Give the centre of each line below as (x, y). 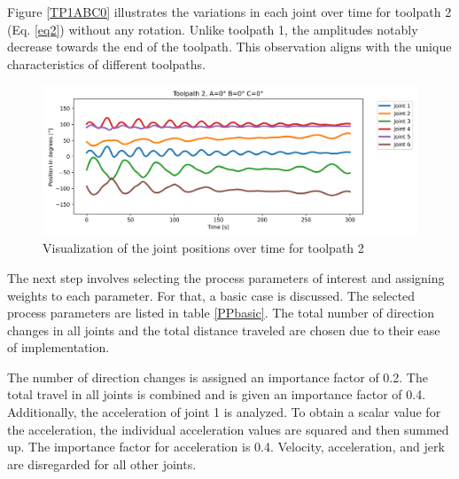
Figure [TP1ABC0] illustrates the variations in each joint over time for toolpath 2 (229, 12)
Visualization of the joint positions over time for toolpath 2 (203, 248)
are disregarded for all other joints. (102, 463)
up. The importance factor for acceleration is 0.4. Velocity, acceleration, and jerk (226, 447)
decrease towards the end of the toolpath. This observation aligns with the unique (229, 47)
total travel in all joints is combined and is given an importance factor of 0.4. (217, 394)
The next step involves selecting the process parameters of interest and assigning (226, 277)
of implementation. (58, 347)
